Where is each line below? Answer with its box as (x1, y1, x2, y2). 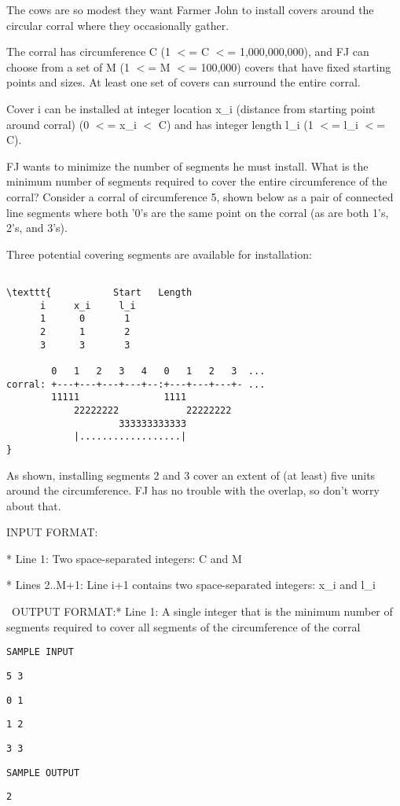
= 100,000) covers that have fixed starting (188, 58, 391, 75)
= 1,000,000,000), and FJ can (227, 43, 369, 60)
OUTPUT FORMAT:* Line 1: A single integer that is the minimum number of (11, 603, 393, 620)
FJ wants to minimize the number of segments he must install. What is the (6, 157, 369, 174)
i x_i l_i (39, 300, 136, 311)
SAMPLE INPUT (6, 646, 74, 658)
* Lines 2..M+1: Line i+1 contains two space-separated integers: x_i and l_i (6, 576, 376, 593)
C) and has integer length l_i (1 (158, 116, 314, 132)
